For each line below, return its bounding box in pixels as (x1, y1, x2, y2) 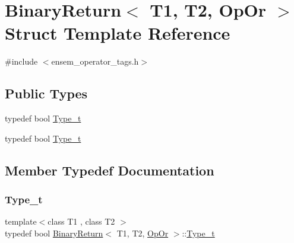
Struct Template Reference (5, 21, 230, 45)
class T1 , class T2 (48, 215, 115, 228)
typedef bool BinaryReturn (5, 226, 103, 239)
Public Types (5, 84, 88, 103)
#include (5, 55, 38, 68)
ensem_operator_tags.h (51, 55, 139, 68)
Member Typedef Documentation (5, 161, 214, 179)
